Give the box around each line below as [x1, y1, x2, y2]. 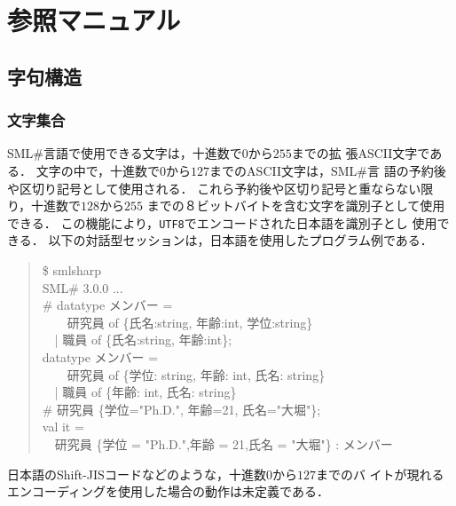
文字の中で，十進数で [35, 161, 161, 179]
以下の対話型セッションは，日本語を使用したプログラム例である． [48, 231, 433, 249]
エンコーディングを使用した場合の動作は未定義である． [7, 482, 329, 501]
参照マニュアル [7, 2, 181, 38]
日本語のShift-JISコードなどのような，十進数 [7, 464, 266, 483]
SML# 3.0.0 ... [42, 278, 123, 296]
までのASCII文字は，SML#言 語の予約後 [209, 161, 446, 179]
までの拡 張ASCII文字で [291, 144, 430, 162]
